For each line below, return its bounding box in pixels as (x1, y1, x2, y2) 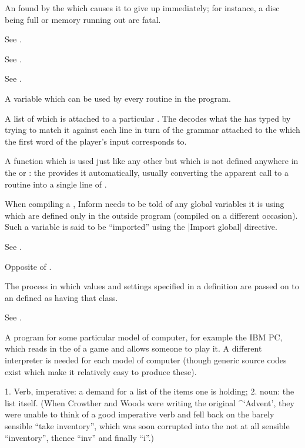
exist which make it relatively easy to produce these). (5, 365, 197, 377)
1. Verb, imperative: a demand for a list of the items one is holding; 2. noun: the (5, 385, 294, 397)
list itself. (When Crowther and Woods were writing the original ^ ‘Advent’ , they (5, 396, 294, 409)
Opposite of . (5, 260, 52, 272)
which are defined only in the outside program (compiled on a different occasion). (5, 209, 298, 221)
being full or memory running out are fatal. (5, 13, 161, 25)
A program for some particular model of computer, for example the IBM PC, (5, 330, 283, 343)
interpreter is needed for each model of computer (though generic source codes (5, 354, 287, 366)
